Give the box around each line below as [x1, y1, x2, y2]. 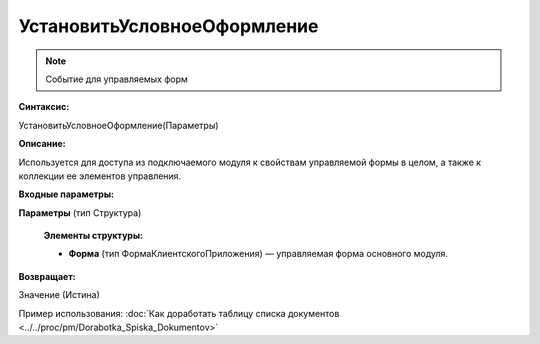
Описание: [18, 138, 67, 150]
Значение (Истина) [18, 289, 100, 301]
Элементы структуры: [43, 230, 144, 242]
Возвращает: [18, 270, 76, 282]
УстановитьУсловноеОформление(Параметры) [18, 119, 219, 131]
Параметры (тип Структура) [18, 206, 142, 219]
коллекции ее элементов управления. [18, 170, 182, 182]
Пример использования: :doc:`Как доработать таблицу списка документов [18, 307, 340, 319]
